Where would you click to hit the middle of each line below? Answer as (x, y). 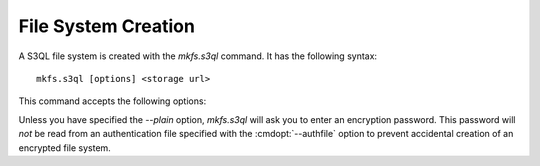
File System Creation (106, 26)
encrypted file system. (65, 147)
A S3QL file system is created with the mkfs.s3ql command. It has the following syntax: (198, 56)
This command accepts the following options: (112, 101)
